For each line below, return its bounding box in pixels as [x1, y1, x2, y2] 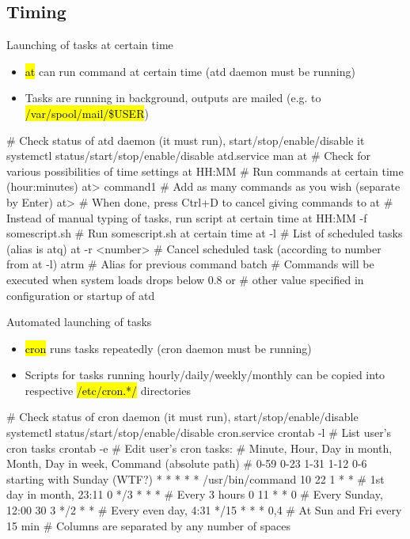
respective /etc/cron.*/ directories [25, 381, 191, 398]
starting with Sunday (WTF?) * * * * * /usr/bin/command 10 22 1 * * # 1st [6, 470, 385, 487]
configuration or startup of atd [6, 287, 155, 303]
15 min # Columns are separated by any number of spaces [6, 517, 290, 533]
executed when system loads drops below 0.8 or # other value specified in [6, 271, 364, 287]
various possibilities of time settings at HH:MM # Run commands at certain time [6, 162, 404, 179]
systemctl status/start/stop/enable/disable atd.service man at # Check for [6, 147, 370, 164]
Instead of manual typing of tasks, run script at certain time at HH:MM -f [6, 209, 367, 226]
